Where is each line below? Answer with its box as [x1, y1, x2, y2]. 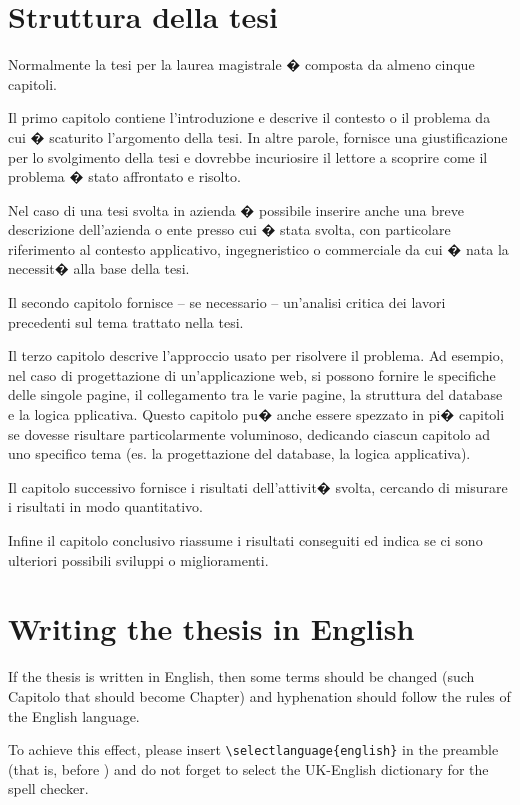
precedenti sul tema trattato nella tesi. [8, 311, 244, 332]
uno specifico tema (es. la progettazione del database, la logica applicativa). [8, 443, 471, 464]
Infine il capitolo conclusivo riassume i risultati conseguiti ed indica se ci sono [8, 530, 483, 550]
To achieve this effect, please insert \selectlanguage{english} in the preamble [8, 739, 499, 760]
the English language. [8, 705, 140, 726]
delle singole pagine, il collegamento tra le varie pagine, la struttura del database [8, 384, 503, 405]
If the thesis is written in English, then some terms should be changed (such [8, 666, 475, 687]
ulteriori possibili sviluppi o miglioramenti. [8, 549, 269, 570]
